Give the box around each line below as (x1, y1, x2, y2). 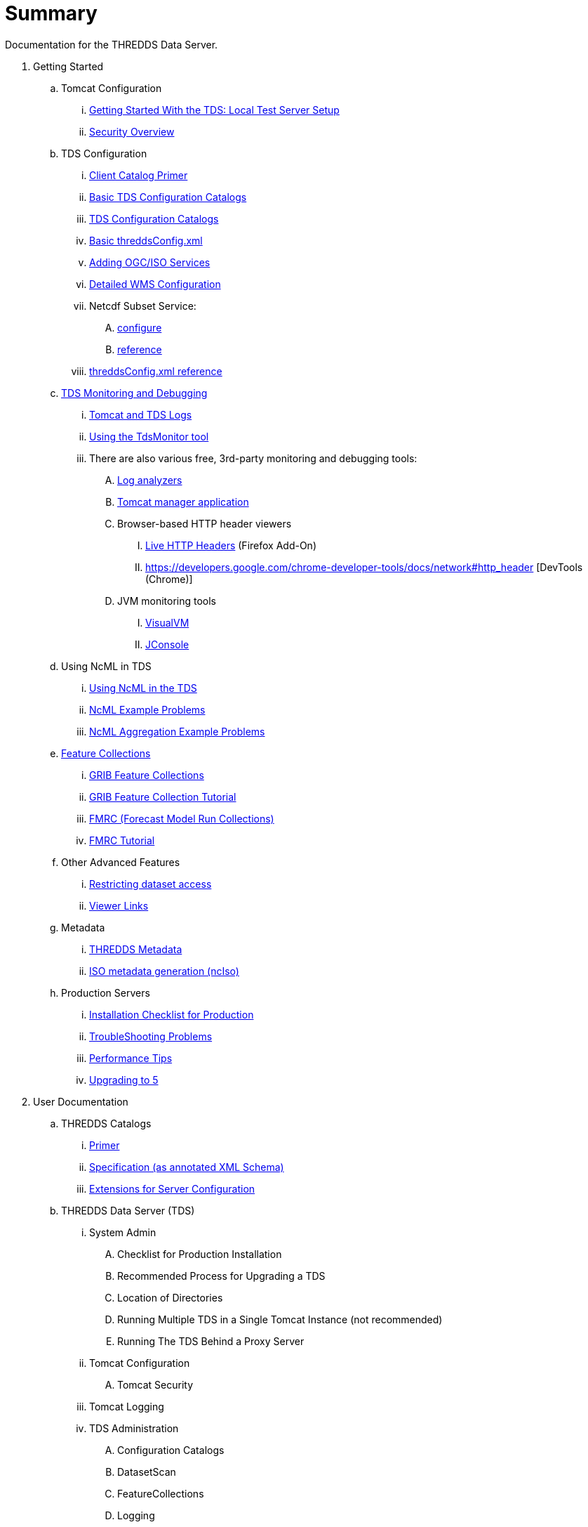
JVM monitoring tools (117, 594, 216, 607)
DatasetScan (117, 1465, 176, 1478)
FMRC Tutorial (89, 834, 155, 846)
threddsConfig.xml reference (89, 365, 222, 377)
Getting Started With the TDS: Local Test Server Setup (89, 103, 340, 116)
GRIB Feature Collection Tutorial (89, 790, 236, 803)
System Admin (89, 1226, 156, 1238)
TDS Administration (89, 1422, 179, 1434)
